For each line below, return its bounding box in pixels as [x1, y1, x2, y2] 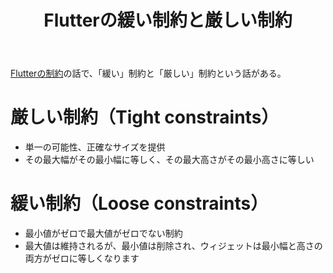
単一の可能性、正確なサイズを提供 [24, 141, 166, 153]
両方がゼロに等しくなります [24, 252, 140, 265]
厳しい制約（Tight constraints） [10, 106, 280, 129]
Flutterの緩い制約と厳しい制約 [43, 9, 293, 32]
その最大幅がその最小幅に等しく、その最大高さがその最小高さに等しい [24, 154, 315, 166]
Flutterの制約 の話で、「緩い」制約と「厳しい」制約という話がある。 [10, 67, 287, 80]
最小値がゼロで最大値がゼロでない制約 [24, 227, 183, 240]
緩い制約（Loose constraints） [10, 192, 269, 215]
